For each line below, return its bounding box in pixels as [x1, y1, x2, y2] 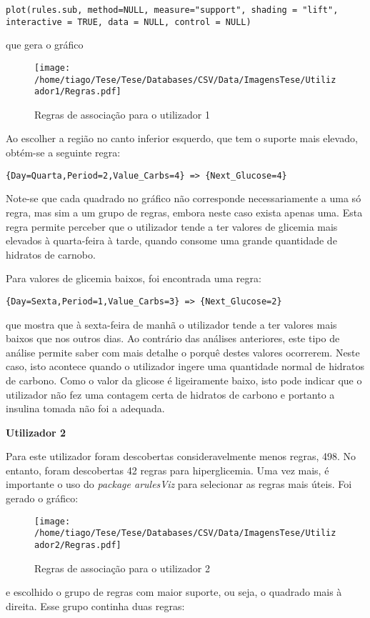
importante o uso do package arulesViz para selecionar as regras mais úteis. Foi [6, 477, 352, 492]
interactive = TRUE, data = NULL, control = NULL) [6, 16, 251, 27]
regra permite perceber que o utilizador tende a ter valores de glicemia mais [6, 219, 338, 234]
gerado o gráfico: [6, 491, 79, 506]
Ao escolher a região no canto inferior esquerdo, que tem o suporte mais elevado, [6, 131, 358, 146]
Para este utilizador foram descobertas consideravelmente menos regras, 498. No [6, 449, 356, 464]
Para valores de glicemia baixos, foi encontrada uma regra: [6, 271, 261, 286]
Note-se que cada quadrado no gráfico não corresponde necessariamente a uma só [6, 191, 361, 206]
